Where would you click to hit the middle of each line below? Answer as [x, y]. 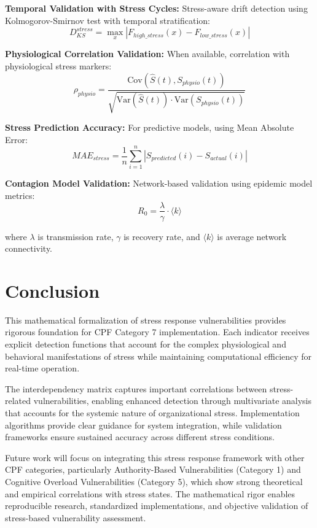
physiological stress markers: [58, 66]
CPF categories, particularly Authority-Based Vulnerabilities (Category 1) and [153, 469]
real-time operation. [42, 368]
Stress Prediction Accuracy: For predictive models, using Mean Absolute [150, 127]
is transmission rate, [76, 236]
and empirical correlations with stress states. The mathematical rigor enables [150, 493]
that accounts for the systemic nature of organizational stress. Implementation [152, 413]
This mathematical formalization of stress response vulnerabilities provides [146, 320]
